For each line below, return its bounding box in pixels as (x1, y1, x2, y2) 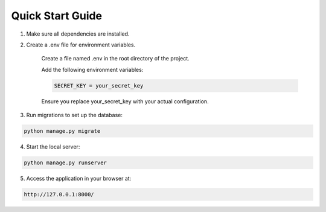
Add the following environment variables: (41, 66, 144, 73)
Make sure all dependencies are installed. (26, 30, 130, 37)
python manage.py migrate (24, 127, 101, 135)
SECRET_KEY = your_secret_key (54, 82, 144, 89)
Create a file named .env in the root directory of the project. (41, 55, 190, 62)
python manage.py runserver (24, 159, 107, 166)
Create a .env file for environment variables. (26, 41, 136, 48)
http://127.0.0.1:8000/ (24, 191, 95, 198)
